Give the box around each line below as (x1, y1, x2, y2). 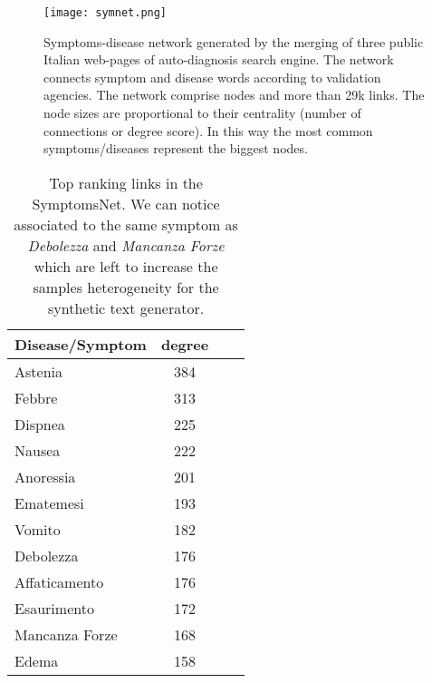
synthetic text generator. (48, 297, 205, 318)
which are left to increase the (34, 255, 218, 277)
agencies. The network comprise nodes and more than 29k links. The (43, 85, 425, 104)
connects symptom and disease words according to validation (43, 67, 381, 86)
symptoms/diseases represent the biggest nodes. (43, 139, 308, 158)
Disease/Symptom (14, 333, 147, 355)
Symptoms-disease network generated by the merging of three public (43, 32, 424, 51)
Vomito (14, 518, 61, 540)
